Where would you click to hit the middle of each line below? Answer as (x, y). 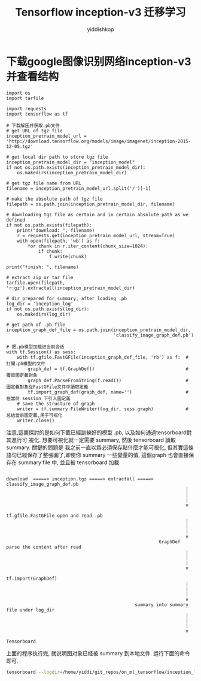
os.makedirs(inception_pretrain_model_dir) (72, 172)
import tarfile (25, 98)
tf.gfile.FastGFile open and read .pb (54, 516)
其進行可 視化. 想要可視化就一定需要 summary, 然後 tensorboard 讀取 (91, 440)
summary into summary (161, 605)
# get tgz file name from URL (44, 183)
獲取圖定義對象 (22, 375)
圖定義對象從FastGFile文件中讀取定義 (47, 387)
